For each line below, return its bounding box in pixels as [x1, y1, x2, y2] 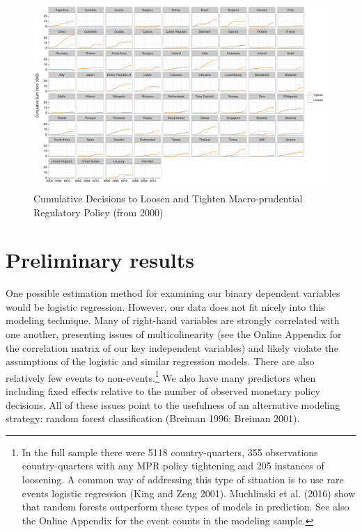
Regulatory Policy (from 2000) [33, 204, 164, 219]
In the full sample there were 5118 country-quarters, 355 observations [22, 444, 318, 459]
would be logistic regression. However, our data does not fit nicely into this [6, 299, 325, 314]
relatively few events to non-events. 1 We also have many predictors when [6, 368, 316, 385]
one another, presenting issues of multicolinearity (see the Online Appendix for [6, 327, 342, 341]
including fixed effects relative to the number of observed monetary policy [6, 384, 320, 398]
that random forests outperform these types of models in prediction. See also [22, 499, 349, 514]
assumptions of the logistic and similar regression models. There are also [6, 354, 315, 369]
